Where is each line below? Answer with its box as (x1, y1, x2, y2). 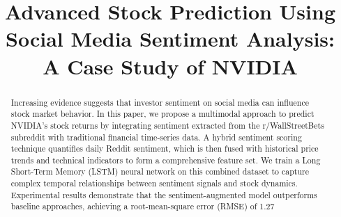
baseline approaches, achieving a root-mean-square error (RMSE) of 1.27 (10, 200, 275, 212)
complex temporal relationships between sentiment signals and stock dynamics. (10, 177, 298, 189)
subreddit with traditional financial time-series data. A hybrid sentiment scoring (10, 131, 302, 143)
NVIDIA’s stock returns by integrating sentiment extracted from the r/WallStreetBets (10, 119, 324, 131)
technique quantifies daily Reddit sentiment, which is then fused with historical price (10, 143, 319, 154)
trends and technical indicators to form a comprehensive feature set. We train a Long (10, 154, 321, 166)
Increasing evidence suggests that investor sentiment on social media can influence (10, 96, 310, 108)
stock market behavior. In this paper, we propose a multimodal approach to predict (10, 108, 315, 120)
